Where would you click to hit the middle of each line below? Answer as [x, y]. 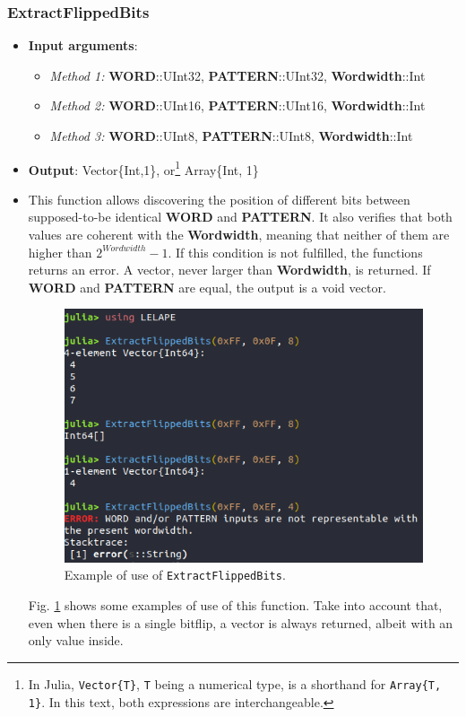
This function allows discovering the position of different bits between [219, 199]
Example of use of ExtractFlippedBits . [175, 575]
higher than [60, 252]
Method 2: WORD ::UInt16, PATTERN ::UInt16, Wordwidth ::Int [237, 105]
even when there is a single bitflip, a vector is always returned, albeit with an [241, 622]
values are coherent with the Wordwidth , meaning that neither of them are [239, 235]
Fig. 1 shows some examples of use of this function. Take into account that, [235, 605]
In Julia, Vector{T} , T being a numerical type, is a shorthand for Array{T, [235, 683]
